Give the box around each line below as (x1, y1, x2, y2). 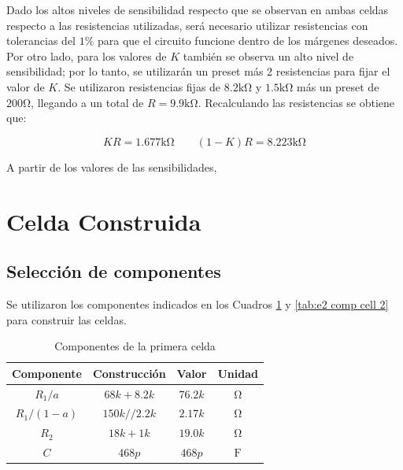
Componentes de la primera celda (54, 338, 216, 354)
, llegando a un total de (31, 94, 144, 110)
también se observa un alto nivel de (183, 47, 354, 64)
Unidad (217, 365, 258, 381)
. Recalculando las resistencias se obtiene (198, 94, 395, 110)
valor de (6, 78, 45, 94)
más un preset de (296, 78, 379, 94)
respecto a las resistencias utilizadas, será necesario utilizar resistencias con (6, 17, 368, 33)
